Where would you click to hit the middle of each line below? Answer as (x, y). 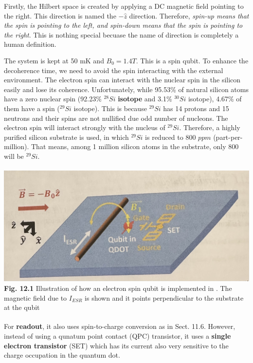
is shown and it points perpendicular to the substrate (164, 297)
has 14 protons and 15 (196, 108)
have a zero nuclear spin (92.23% (53, 99)
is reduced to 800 (171, 137)
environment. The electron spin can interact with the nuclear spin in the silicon (122, 80)
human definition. (30, 44)
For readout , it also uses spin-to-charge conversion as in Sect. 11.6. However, (120, 326)
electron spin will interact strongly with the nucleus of (85, 127)
